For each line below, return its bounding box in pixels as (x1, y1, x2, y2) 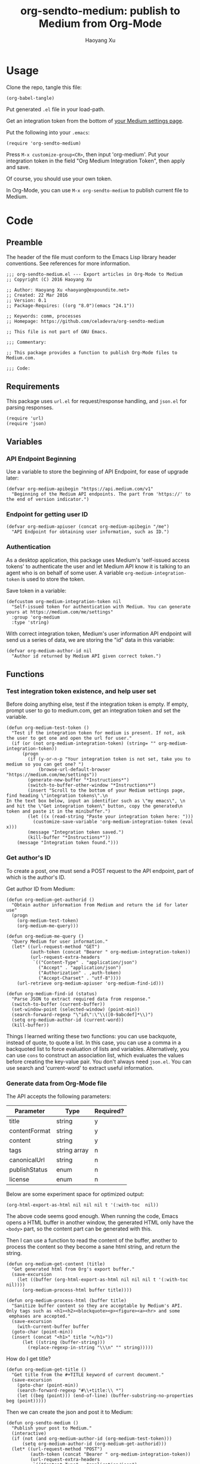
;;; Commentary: (6, 339, 47, 345)
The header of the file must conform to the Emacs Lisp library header (6, 253, 177, 260)
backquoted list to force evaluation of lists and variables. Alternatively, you (6, 1045, 189, 1052)
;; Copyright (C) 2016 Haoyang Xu (6, 276, 93, 282)
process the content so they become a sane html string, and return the (6, 1243, 180, 1250)
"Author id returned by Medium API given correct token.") (11, 653, 162, 659)
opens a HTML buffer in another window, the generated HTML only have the (6, 1219, 194, 1226)
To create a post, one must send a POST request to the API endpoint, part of (6, 867, 194, 874)
